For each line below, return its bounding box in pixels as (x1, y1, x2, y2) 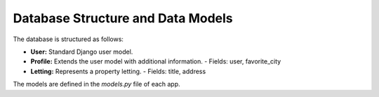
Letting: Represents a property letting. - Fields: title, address (30, 67, 206, 75)
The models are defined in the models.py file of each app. (13, 80, 180, 89)
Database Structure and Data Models (13, 10, 233, 26)
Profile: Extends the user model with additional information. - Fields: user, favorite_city (30, 57, 281, 66)
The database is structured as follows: (13, 35, 124, 43)
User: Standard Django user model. (30, 47, 133, 56)
